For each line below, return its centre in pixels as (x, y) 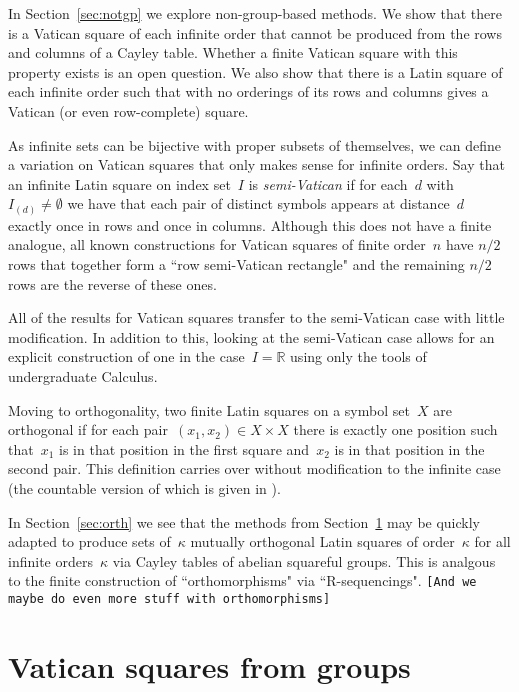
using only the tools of (358, 356)
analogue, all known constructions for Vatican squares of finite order (217, 244)
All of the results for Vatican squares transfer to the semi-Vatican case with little (256, 317)
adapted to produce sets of (89, 541)
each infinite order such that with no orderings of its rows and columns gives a (248, 91)
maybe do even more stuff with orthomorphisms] (169, 599)
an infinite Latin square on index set (119, 183)
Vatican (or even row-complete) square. (128, 110)
